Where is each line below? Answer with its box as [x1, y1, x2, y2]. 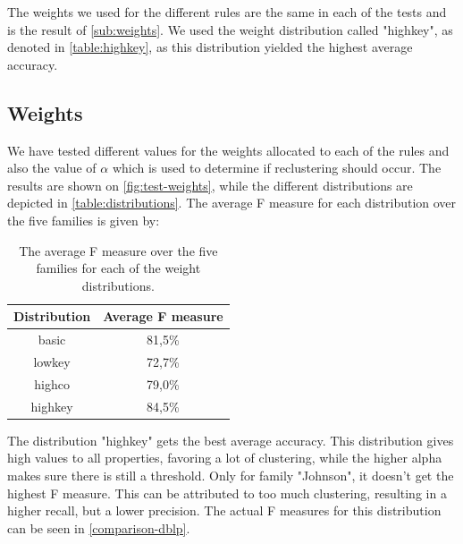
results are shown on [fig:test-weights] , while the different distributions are [7, 175, 413, 194]
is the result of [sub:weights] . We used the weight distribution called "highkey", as [7, 20, 453, 38]
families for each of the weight [36, 259, 201, 277]
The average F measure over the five [19, 241, 218, 259]
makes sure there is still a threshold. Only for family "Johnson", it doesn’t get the [7, 465, 454, 484]
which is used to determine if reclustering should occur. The [112, 158, 442, 177]
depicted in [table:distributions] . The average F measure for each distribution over [7, 193, 457, 212]
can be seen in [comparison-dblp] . [7, 518, 190, 537]
